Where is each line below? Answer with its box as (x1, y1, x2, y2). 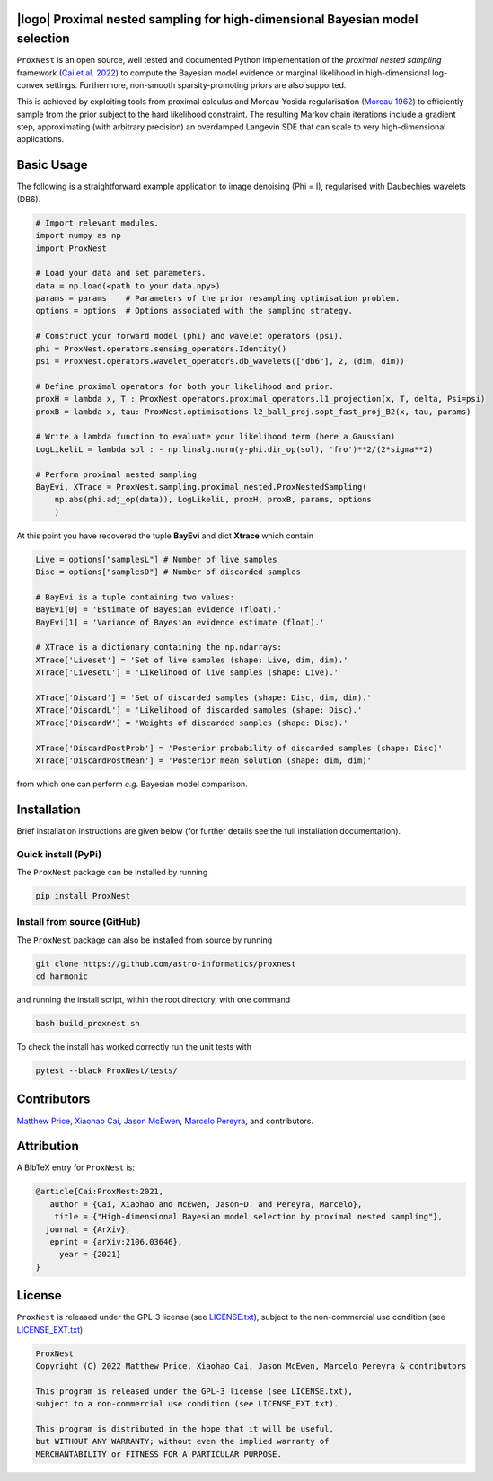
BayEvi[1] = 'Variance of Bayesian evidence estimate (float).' (35, 616, 325, 627)
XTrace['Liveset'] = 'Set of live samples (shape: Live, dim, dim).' (35, 654, 348, 665)
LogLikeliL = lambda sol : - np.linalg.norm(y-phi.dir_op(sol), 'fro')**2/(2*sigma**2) (35, 444, 434, 454)
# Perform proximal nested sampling (35, 469, 198, 480)
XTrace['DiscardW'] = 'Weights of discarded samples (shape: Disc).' (35, 717, 348, 728)
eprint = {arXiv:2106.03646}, (49, 1237, 183, 1246)
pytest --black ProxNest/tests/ (35, 1066, 179, 1076)
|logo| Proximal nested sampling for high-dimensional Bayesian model (16, 12, 418, 27)
